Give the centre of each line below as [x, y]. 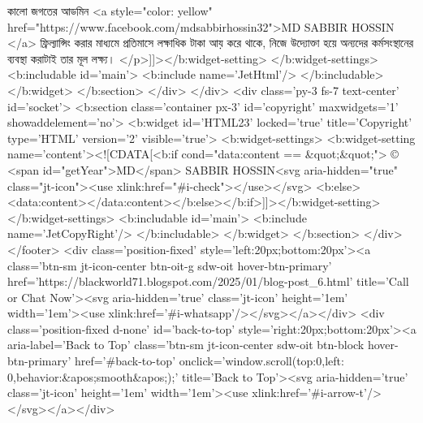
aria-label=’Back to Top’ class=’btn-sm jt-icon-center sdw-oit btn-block [186, 345]
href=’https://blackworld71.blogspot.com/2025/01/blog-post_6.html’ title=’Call [208, 281]
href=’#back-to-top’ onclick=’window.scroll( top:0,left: [209, 361]
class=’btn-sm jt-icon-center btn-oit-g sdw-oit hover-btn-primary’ [170, 265]
